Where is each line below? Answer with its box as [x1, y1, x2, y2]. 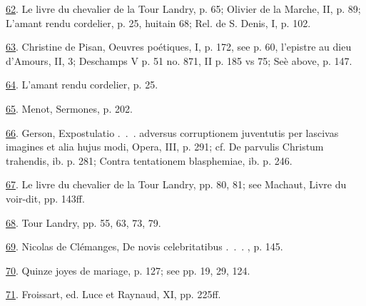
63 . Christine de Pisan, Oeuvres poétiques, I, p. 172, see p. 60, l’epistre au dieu [6, 39, 352, 54]
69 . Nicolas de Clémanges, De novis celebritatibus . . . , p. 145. [6, 239, 283, 254]
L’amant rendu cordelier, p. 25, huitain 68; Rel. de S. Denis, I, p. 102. [6, 15, 311, 30]
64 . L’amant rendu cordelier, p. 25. [6, 77, 158, 92]
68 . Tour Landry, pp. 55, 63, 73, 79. [6, 215, 161, 230]
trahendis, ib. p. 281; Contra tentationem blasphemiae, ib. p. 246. [6, 153, 293, 168]
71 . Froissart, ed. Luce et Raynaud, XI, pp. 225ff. [6, 287, 221, 302]
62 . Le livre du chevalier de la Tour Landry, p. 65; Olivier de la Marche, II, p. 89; [6, 1, 361, 16]
